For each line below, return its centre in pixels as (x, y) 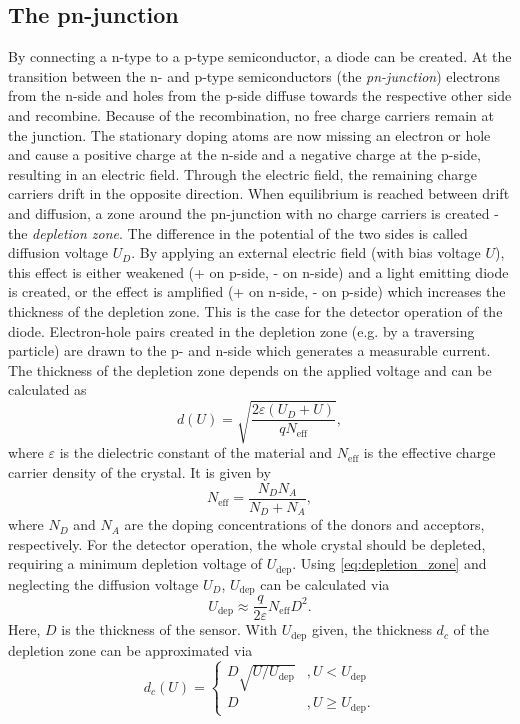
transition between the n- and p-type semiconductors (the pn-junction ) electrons (254, 75)
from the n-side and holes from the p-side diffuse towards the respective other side (260, 95)
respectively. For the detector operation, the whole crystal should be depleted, (247, 543)
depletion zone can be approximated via (130, 649)
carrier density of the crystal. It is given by (139, 472)
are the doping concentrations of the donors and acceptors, (304, 524)
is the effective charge (429, 452)
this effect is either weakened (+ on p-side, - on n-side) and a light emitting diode (258, 271)
